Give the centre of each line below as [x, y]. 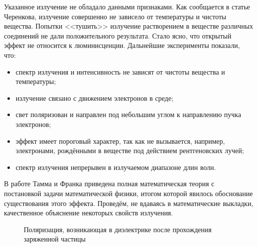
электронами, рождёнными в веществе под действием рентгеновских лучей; [130, 150]
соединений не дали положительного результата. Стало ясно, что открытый [118, 35]
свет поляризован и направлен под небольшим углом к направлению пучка [128, 114]
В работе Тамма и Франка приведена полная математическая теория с [109, 184]
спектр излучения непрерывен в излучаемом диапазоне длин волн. [116, 167]
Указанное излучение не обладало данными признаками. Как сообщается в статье [127, 6]
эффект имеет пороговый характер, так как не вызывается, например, [120, 141]
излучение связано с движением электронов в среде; [94, 98]
